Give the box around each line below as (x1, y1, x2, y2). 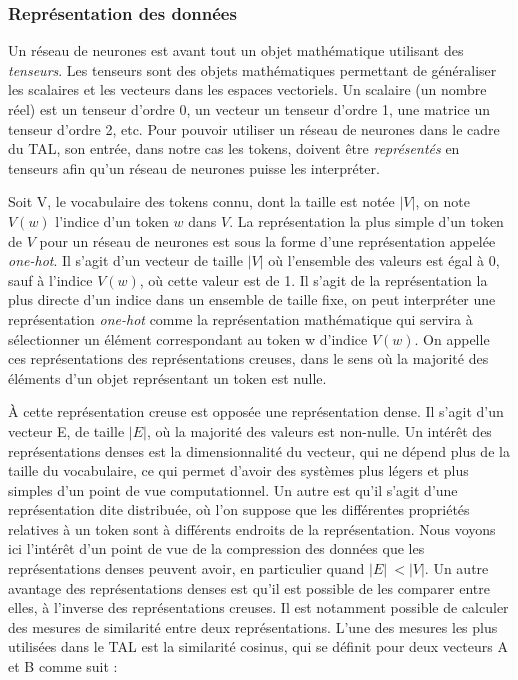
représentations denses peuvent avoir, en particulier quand (8, 558, 365, 579)
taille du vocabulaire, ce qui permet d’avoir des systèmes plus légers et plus (8, 460, 469, 481)
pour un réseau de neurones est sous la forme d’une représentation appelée (39, 230, 496, 251)
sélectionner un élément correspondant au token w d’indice (8, 328, 368, 349)
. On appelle (414, 328, 490, 349)
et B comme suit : (8, 656, 118, 677)
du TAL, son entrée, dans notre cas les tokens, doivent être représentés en (8, 138, 460, 159)
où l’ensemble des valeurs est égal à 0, (268, 250, 500, 271)
